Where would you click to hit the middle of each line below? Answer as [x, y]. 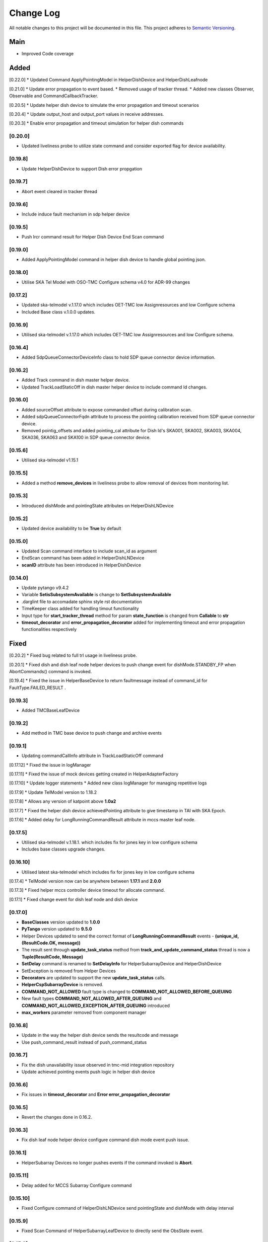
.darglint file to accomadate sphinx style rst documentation [82, 602]
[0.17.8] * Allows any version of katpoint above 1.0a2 [63, 801]
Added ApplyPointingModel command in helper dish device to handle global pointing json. [114, 260]
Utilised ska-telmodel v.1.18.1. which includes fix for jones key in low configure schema [110, 843]
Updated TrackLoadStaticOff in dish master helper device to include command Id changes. [114, 387]
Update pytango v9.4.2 [45, 587]
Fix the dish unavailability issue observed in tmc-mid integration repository [98, 1065]
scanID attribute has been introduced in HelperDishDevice [81, 565]
